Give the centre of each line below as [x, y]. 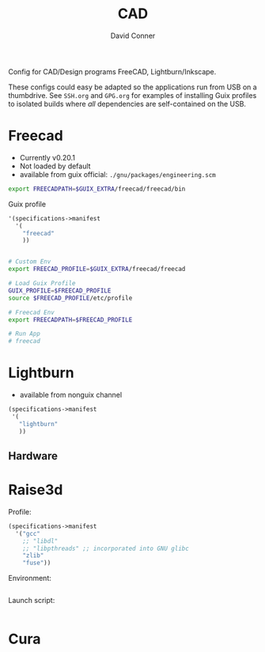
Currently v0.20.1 [47, 157]
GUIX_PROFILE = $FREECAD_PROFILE [60, 290]
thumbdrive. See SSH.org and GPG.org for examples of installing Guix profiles [132, 95]
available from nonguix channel [71, 395]
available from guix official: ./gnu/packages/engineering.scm [117, 174]
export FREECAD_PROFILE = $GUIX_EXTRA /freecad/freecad [97, 269]
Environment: [30, 579]
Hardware [33, 456]
